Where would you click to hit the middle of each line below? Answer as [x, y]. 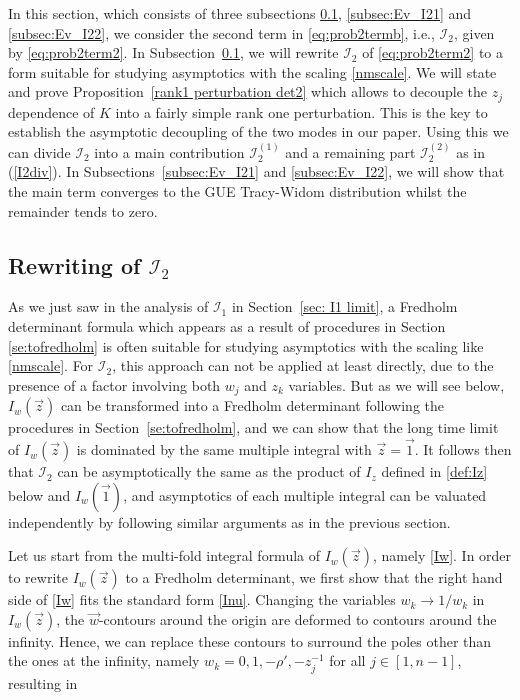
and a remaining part [350, 151]
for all [347, 660]
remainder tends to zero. [83, 210]
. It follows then [463, 449]
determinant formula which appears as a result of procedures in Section [227, 326]
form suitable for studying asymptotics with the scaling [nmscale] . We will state [252, 71]
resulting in [43, 682]
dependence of [51, 111]
